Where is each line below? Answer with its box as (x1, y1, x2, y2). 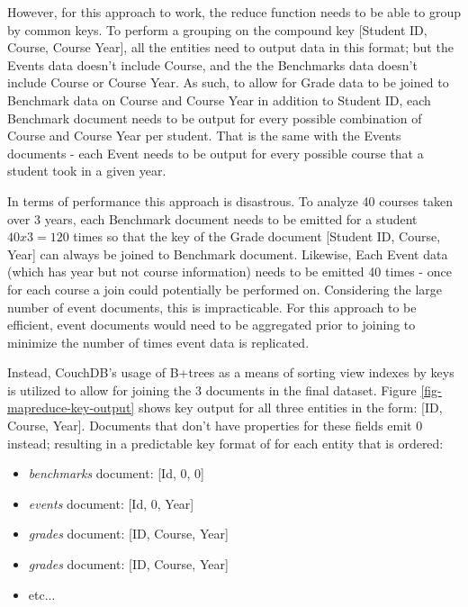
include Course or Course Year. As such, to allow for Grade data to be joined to (7, 73, 449, 92)
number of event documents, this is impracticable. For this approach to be (7, 297, 417, 316)
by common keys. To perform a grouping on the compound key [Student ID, (7, 20, 427, 39)
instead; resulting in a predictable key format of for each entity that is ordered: (7, 433, 444, 452)
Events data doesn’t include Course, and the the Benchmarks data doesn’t (7, 55, 418, 74)
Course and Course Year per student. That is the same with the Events (7, 126, 401, 145)
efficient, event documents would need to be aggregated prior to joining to (7, 315, 416, 334)
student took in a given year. (7, 161, 166, 180)
